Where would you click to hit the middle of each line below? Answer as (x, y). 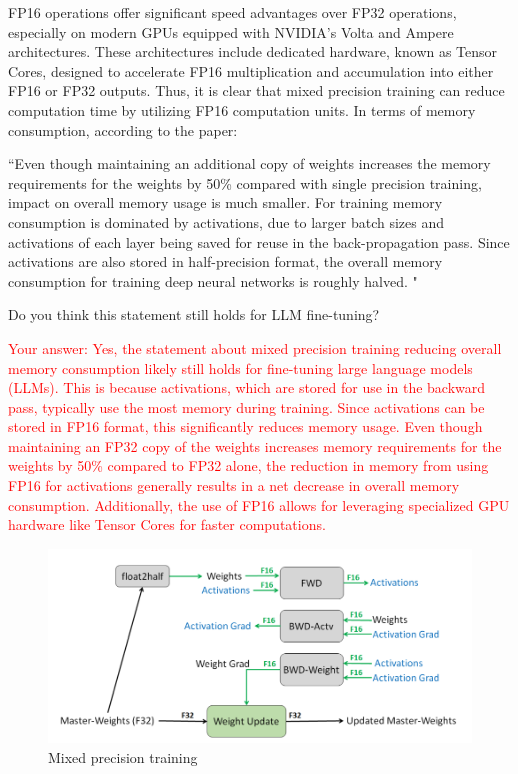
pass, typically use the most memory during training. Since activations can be (246, 406)
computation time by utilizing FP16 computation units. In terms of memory (242, 109)
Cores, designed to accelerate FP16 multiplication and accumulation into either (251, 70)
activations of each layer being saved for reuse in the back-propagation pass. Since (259, 241)
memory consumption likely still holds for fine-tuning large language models (240, 367)
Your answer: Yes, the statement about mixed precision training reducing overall (255, 347)
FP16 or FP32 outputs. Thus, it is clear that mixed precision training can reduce (256, 90)
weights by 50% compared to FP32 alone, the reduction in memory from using (248, 465)
